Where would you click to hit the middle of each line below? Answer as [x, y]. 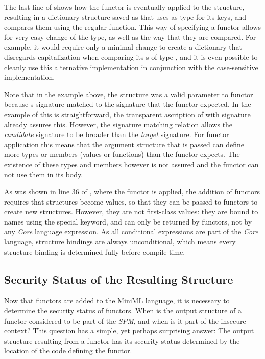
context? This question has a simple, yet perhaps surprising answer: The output [129, 331]
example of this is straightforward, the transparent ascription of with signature [127, 114]
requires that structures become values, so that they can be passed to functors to [131, 201]
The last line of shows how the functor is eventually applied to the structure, [124, 7]
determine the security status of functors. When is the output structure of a [123, 311]
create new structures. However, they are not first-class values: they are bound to [131, 211]
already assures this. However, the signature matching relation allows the [118, 124]
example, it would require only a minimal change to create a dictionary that [123, 47]
